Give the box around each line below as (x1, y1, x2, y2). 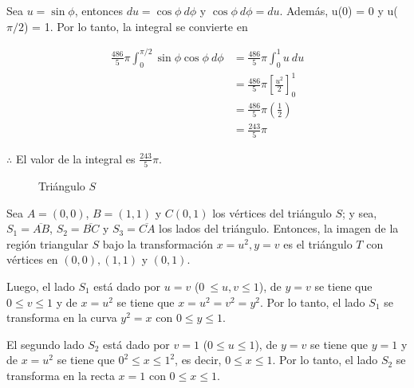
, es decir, (175, 351, 222, 368)
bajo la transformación (102, 235, 213, 252)
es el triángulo (283, 235, 353, 252)
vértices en (6, 251, 58, 268)
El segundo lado (6, 335, 85, 352)
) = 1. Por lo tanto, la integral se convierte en (23, 18, 248, 34)
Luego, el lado (6, 278, 75, 295)
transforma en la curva (6, 309, 117, 326)
